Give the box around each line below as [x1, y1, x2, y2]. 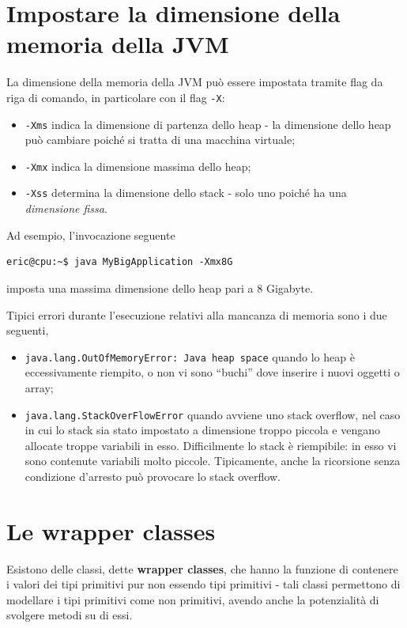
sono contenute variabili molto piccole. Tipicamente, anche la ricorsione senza [24, 452, 401, 469]
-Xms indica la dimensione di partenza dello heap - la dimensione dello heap [24, 115, 391, 132]
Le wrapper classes [6, 514, 216, 547]
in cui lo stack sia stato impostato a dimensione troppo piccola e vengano [24, 422, 380, 438]
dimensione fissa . [24, 200, 107, 217]
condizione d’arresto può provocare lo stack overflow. [24, 467, 281, 484]
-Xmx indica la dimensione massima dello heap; [24, 157, 251, 174]
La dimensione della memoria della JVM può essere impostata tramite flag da [6, 74, 383, 90]
